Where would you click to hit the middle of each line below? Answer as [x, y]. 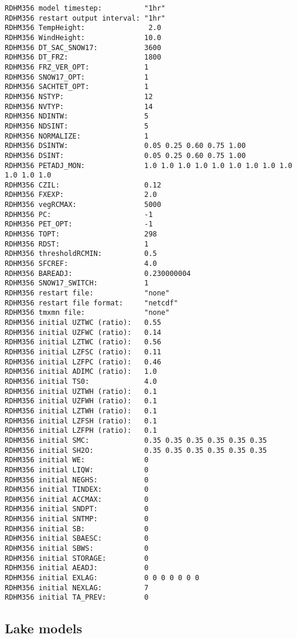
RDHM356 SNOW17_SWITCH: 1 [77, 283]
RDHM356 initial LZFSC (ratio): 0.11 [83, 352]
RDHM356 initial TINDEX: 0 [77, 490]
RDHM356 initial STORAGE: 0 [77, 558]
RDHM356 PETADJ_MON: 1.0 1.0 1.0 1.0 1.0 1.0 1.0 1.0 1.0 [148, 165]
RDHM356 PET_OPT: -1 [79, 224]
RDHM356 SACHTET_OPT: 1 [77, 87]
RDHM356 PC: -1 [79, 214]
